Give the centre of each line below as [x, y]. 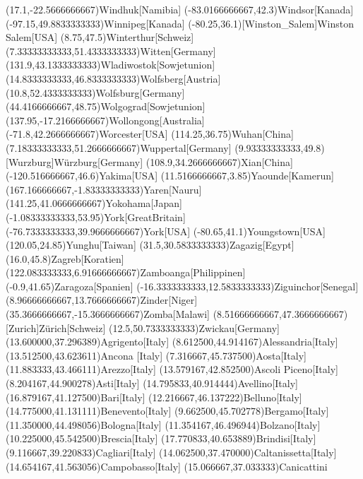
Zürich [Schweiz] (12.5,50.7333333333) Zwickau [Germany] [160, 327]
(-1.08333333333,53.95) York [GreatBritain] [96, 217]
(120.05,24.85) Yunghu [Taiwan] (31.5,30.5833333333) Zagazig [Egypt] [150, 245]
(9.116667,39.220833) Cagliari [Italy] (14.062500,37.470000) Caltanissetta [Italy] [171, 452]
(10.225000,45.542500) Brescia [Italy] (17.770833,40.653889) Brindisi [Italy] [161, 438]
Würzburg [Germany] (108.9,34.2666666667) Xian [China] [173, 161]
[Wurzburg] [30, 161]
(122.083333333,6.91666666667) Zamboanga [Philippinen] [126, 272]
